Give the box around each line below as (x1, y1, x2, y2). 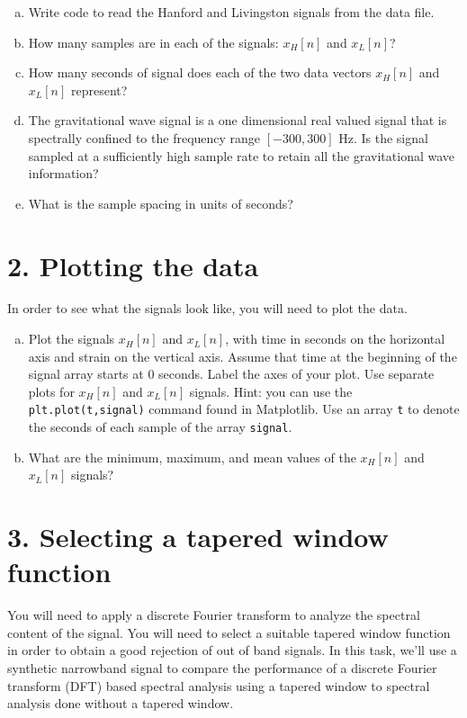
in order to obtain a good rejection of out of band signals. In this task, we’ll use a (7, 641, 457, 660)
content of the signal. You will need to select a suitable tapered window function (7, 623, 451, 642)
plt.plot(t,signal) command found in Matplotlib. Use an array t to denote (28, 399, 460, 418)
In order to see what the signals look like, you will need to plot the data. (7, 299, 408, 318)
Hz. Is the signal (338, 128, 428, 147)
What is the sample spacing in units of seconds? (28, 193, 293, 212)
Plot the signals (28, 329, 115, 348)
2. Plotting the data (7, 247, 259, 283)
